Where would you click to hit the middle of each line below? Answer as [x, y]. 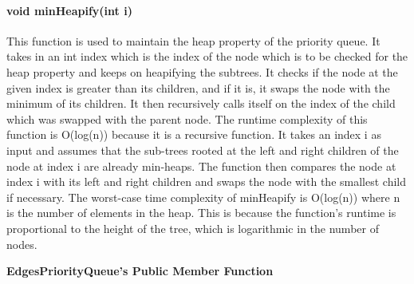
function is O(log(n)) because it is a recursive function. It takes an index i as [194, 134]
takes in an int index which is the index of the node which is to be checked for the [207, 56]
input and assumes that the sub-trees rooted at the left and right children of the [203, 150]
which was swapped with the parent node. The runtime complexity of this [187, 118]
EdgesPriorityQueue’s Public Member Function [140, 271]
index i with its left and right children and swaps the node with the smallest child [206, 181]
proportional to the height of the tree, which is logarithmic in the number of [193, 228]
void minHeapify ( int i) [69, 10]
